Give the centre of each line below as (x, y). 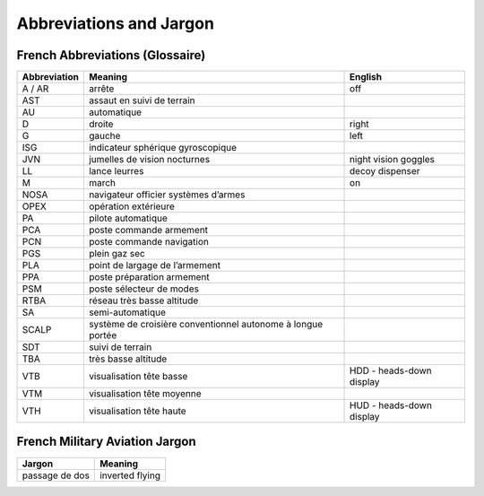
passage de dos (56, 475)
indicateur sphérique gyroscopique (163, 148)
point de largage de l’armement (155, 265)
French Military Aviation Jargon (106, 442)
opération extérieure (131, 206)
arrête (101, 89)
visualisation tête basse (138, 377)
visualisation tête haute (138, 411)
